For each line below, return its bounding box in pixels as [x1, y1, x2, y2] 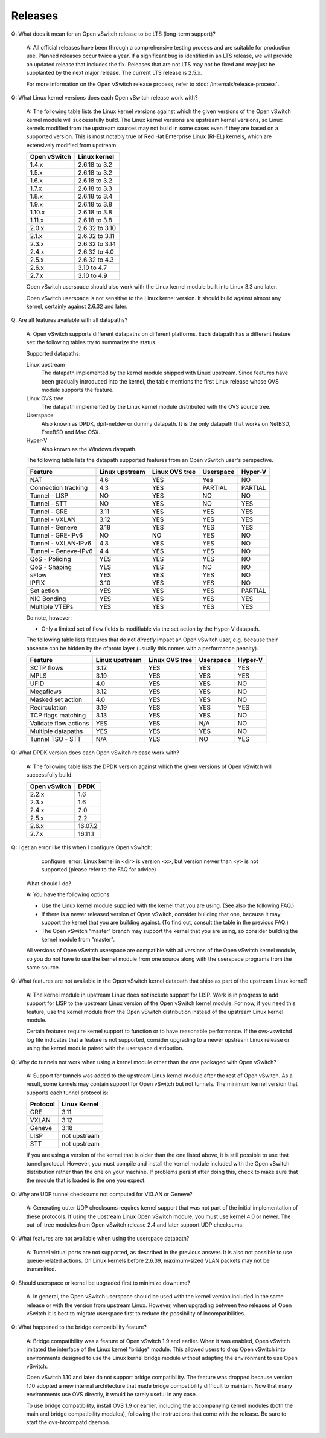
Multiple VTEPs [30, 602, 74, 611]
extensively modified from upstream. [26, 141, 118, 149]
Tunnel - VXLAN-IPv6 [30, 539, 92, 547]
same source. [26, 964, 60, 971]
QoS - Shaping [30, 562, 72, 571]
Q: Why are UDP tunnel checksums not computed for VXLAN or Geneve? [11, 1190, 193, 1198]
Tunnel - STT [30, 499, 68, 507]
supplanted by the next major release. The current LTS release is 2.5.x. [26, 69, 202, 77]
